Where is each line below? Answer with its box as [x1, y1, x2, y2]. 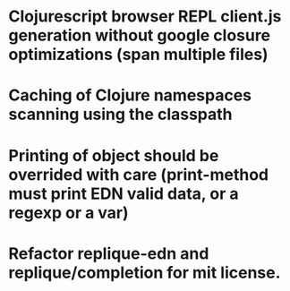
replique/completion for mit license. [8, 262, 281, 283]
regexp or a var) [8, 202, 129, 223]
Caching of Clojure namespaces [8, 85, 252, 106]
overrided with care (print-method [8, 164, 269, 184]
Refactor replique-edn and [8, 244, 209, 263]
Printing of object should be [8, 145, 219, 166]
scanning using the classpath [8, 105, 234, 124]
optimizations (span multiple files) [8, 45, 269, 64]
